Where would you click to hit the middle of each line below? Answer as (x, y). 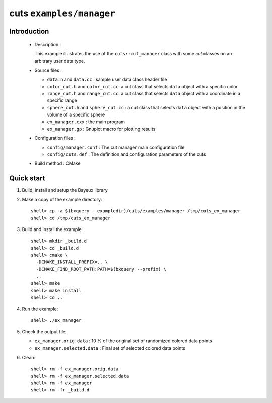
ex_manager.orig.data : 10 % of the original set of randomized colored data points (123, 341)
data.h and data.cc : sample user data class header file (107, 79)
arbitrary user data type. (60, 61)
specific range (62, 100)
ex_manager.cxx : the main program (86, 122)
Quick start (27, 178)
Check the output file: (45, 332)
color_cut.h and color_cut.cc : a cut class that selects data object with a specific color (142, 86)
